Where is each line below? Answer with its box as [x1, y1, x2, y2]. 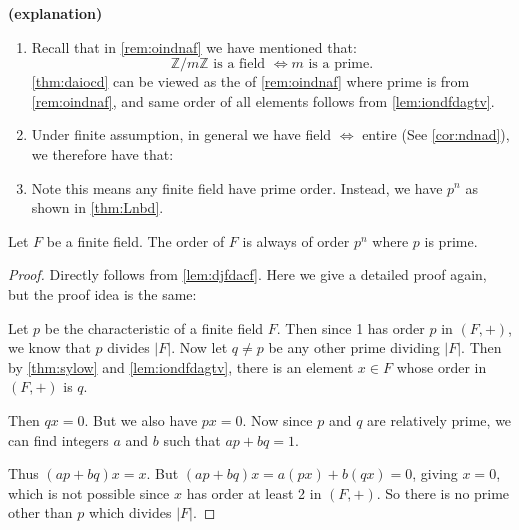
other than [8, 502, 73, 523]
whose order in [396, 356, 487, 377]
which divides [88, 502, 172, 523]
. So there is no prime [376, 482, 510, 503]
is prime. [424, 230, 478, 251]
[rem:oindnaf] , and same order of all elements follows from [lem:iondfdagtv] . [31, 90, 495, 111]
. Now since [242, 409, 313, 430]
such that [163, 429, 221, 450]
